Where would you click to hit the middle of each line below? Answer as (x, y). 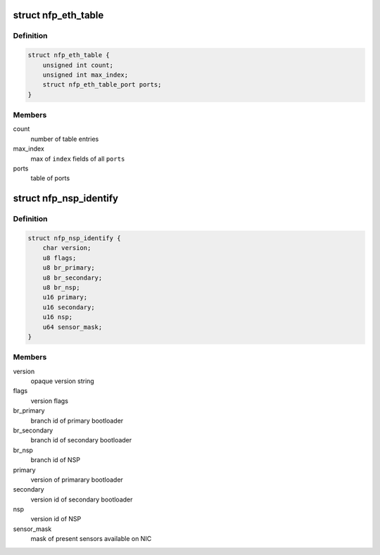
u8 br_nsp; (61, 287)
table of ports (50, 178)
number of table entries (65, 139)
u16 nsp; (58, 317)
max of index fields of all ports (78, 158)
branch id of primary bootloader (77, 420)
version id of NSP (56, 519)
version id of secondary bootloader (82, 499)
